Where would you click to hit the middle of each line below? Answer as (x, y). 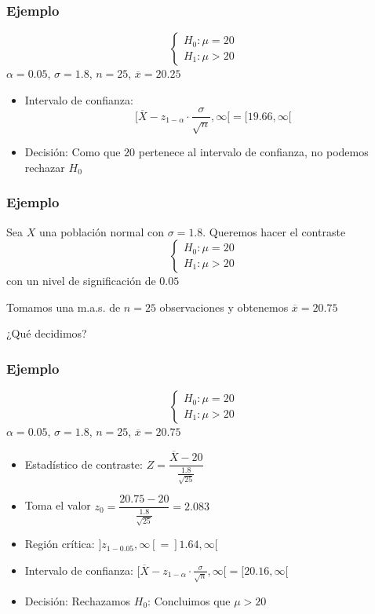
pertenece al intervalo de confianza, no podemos (253, 152)
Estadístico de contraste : (84, 464)
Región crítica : (60, 544)
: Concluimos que (189, 600)
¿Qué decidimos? (47, 333)
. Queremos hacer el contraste (274, 231)
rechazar (45, 167)
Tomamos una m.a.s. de (64, 307)
